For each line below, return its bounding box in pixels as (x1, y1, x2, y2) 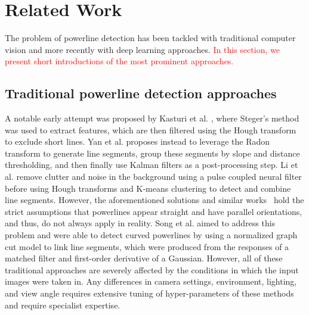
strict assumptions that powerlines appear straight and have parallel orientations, (5, 205, 302, 217)
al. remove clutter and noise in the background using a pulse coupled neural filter (5, 170, 302, 183)
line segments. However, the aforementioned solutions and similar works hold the (5, 194, 304, 206)
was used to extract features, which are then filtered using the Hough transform (5, 123, 296, 136)
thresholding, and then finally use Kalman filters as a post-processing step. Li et (5, 158, 298, 171)
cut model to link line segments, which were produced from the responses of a (5, 240, 289, 252)
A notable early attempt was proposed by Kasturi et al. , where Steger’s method (5, 112, 299, 124)
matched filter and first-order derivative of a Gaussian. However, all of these (5, 252, 283, 264)
